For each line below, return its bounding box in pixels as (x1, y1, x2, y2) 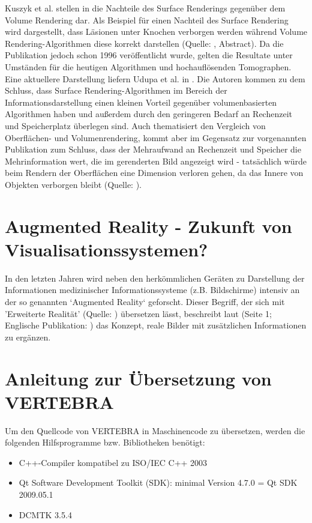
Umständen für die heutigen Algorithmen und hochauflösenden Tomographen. (5, 60, 292, 73)
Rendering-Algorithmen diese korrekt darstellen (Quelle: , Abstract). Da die (5, 37, 284, 49)
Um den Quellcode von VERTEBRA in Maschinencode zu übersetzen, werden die (5, 424, 305, 437)
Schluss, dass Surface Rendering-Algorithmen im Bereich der (5, 84, 227, 97)
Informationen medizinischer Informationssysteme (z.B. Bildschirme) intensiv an (5, 283, 300, 296)
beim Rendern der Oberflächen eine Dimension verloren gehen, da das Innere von (5, 166, 304, 179)
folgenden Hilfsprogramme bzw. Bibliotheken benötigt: (5, 436, 205, 449)
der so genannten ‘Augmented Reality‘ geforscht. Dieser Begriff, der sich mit (5, 295, 285, 307)
